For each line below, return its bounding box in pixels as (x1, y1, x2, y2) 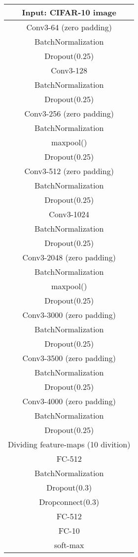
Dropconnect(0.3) (39, 496, 100, 507)
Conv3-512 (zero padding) (24, 165, 114, 177)
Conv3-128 (51, 64, 88, 76)
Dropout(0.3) (46, 482, 92, 493)
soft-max (54, 539, 84, 551)
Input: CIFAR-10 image (22, 6, 116, 18)
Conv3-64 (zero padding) (26, 21, 112, 33)
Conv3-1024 (49, 208, 90, 220)
